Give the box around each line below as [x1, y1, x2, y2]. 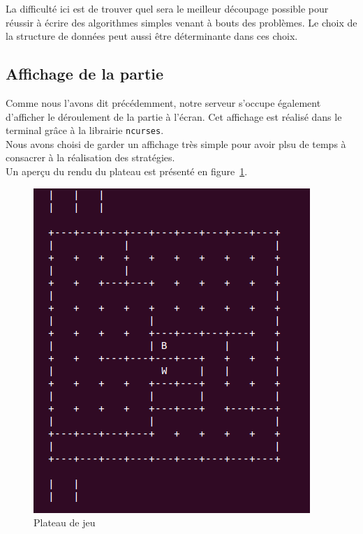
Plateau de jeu [34, 515, 96, 530]
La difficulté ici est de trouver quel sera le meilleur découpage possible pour [6, 1, 329, 15]
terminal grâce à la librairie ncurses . [6, 123, 164, 138]
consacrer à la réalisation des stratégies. [6, 150, 175, 165]
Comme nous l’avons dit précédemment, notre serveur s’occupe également [6, 95, 321, 110]
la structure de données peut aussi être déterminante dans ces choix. [6, 29, 298, 43]
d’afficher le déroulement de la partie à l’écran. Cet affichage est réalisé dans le [6, 109, 342, 124]
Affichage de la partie [6, 63, 164, 84]
